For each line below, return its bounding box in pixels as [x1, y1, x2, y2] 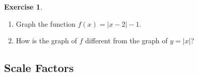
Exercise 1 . [4, 2, 42, 12]
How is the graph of [16, 35, 77, 46]
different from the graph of [85, 35, 168, 46]
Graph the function [16, 18, 76, 29]
